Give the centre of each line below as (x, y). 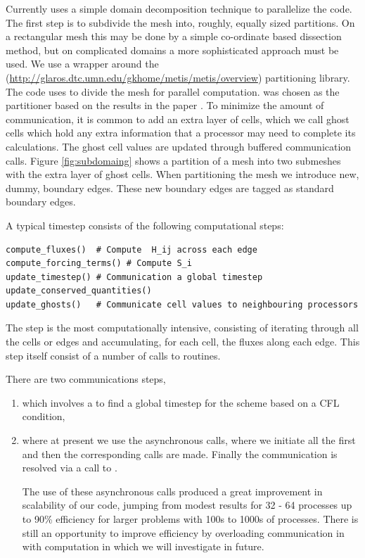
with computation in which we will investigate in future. (143, 546)
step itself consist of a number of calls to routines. (113, 355)
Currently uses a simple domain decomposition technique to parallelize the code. (179, 8)
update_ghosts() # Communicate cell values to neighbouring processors (182, 304)
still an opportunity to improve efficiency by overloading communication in (183, 532)
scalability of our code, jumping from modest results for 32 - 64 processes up (187, 505)
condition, (44, 416)
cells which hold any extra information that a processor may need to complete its (181, 133)
